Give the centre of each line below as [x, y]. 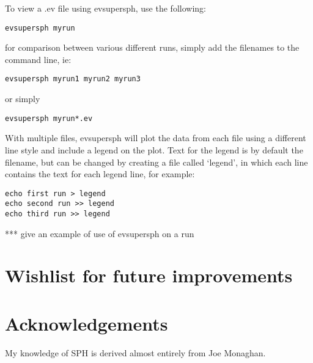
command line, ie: [38, 59]
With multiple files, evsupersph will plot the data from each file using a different [156, 138]
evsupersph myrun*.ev [49, 118]
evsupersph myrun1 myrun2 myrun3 [73, 79]
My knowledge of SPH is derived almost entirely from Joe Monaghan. [135, 352]
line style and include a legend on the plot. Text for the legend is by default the [154, 149]
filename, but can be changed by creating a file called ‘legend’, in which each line [156, 162]
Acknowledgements [87, 323]
